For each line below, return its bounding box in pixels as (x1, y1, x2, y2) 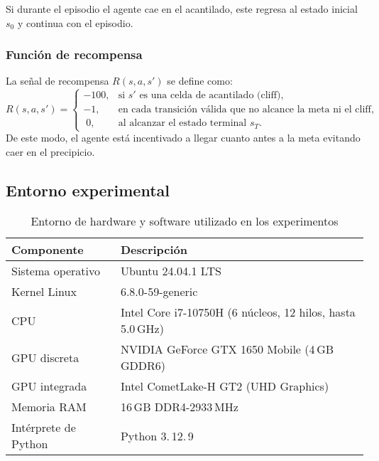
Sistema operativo (11, 263, 101, 280)
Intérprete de (11, 419, 76, 436)
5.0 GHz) (120, 320, 164, 337)
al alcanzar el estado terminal (118, 118, 247, 129)
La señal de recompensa (6, 73, 109, 88)
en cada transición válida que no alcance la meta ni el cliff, (118, 105, 374, 115)
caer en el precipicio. (6, 144, 95, 159)
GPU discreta (11, 349, 79, 366)
